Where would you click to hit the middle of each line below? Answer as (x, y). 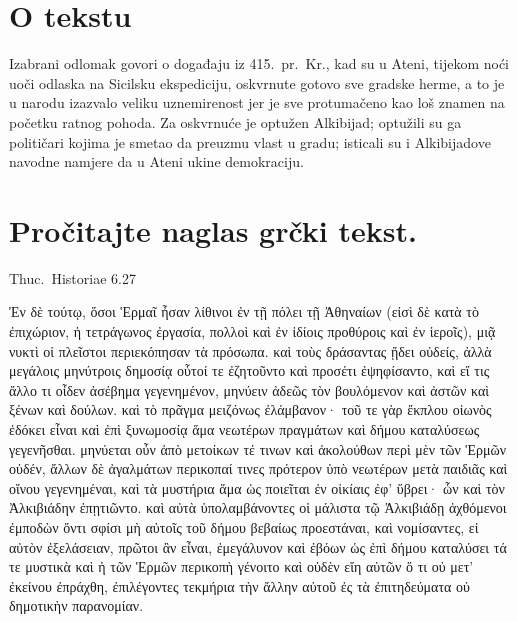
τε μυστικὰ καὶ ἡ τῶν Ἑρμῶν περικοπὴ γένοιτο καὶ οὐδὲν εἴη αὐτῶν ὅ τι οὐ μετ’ (241, 566)
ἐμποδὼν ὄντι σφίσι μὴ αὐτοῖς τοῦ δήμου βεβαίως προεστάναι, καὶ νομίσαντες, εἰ (244, 526)
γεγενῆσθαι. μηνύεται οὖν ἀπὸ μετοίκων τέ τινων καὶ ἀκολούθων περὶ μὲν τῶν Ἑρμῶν (258, 448)
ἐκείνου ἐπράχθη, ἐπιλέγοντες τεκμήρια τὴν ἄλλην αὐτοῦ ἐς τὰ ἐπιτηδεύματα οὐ (240, 585)
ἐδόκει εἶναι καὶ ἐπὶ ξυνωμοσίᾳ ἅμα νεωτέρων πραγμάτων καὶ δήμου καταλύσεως (244, 428)
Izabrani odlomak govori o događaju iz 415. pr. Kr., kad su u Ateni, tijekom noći (259, 63)
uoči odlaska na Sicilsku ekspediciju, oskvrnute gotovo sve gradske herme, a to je (257, 82)
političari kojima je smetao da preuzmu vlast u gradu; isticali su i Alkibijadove (250, 141)
